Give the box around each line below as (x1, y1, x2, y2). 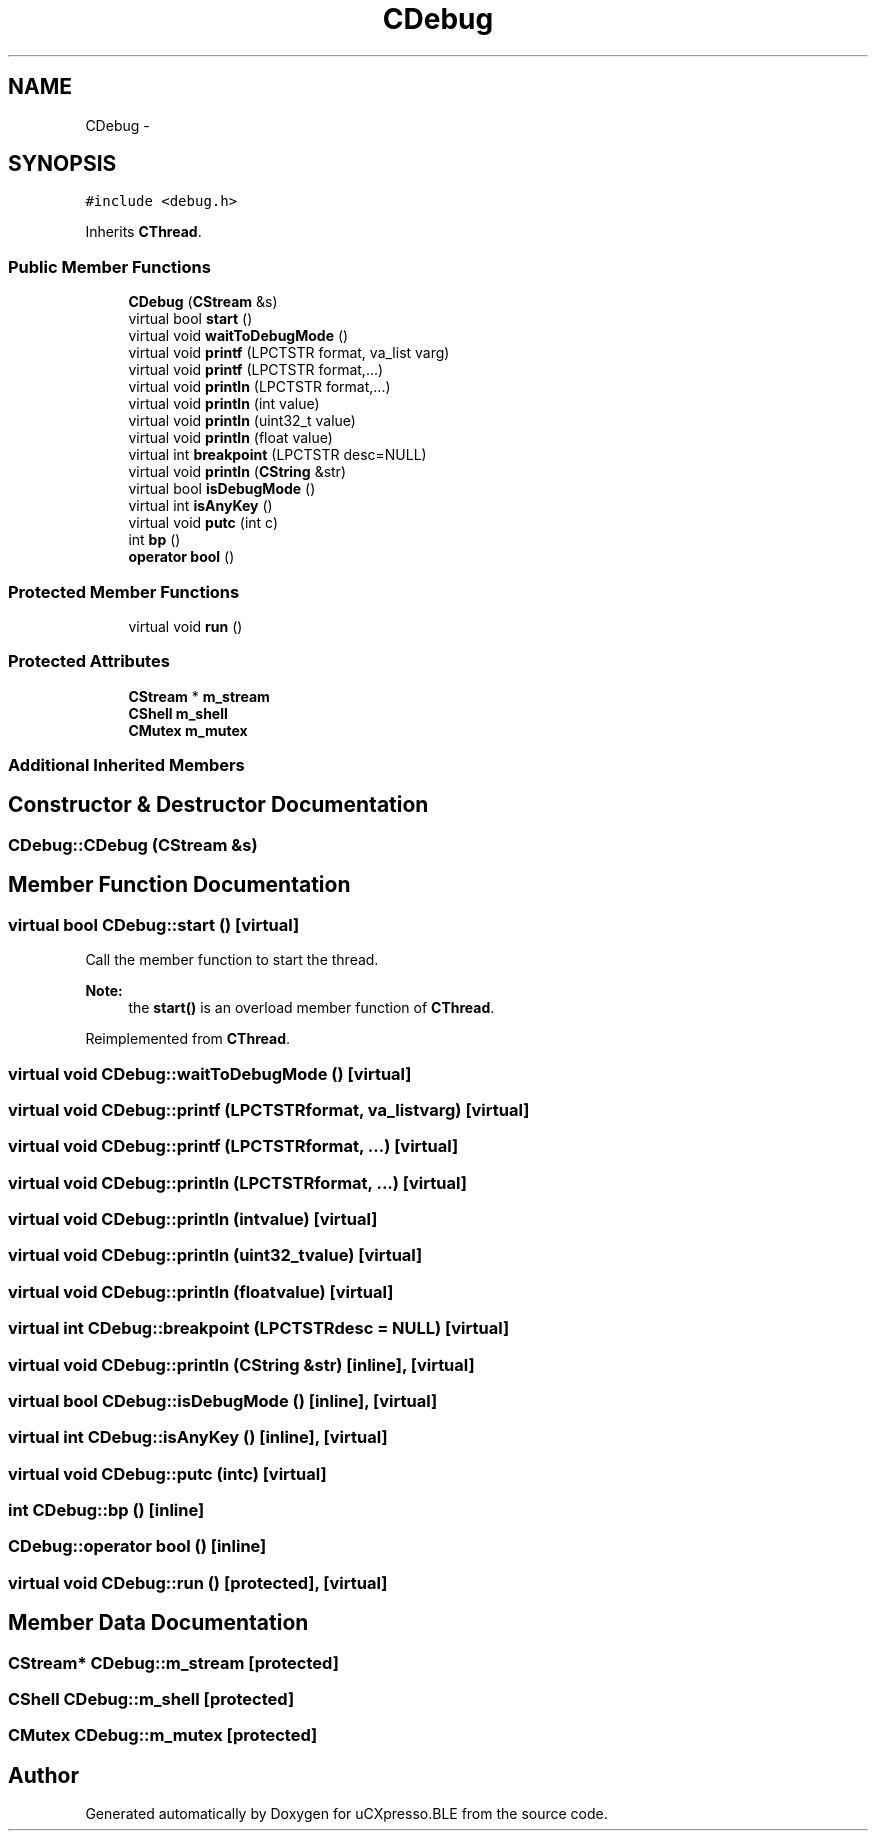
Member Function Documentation (8, 872, 351, 898)
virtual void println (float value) (128, 429, 333, 447)
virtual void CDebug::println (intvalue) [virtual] (8, 1209, 378, 1229)
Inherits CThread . (85, 223, 202, 241)
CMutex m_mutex (128, 721, 248, 739)
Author (8, 1762, 79, 1788)
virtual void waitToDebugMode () (128, 327, 349, 345)
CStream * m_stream (128, 687, 270, 705)
